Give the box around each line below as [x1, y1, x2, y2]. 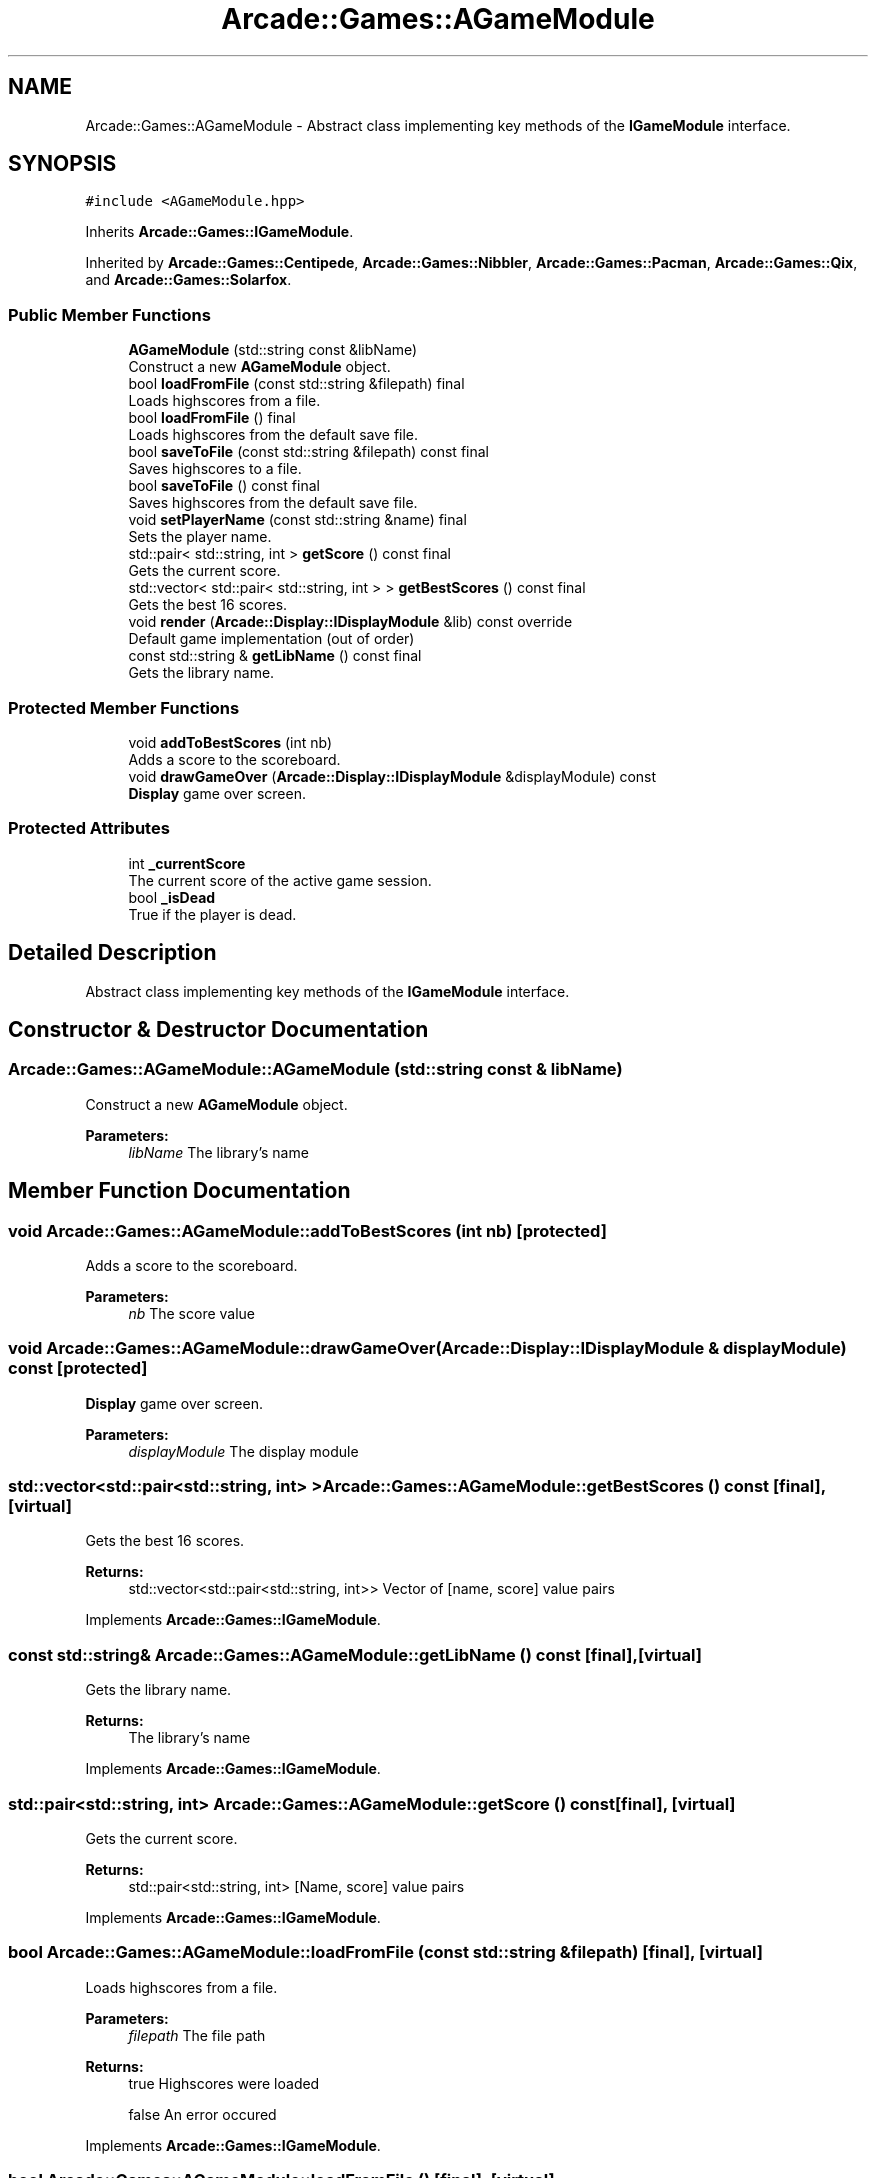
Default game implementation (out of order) [128, 630, 415, 648]
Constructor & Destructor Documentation [8, 1016, 429, 1042]
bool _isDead [128, 888, 216, 906]
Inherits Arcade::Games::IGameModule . [85, 223, 354, 241]
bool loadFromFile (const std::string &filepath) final [128, 375, 465, 393]
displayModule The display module [128, 1442, 359, 1460]
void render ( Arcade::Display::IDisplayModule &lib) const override [128, 613, 573, 631]
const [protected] [8, 1358, 148, 1379]
